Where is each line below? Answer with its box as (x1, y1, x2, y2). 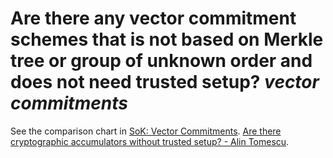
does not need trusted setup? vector (10, 71, 320, 94)
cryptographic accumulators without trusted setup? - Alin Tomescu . (10, 135, 290, 147)
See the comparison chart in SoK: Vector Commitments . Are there (10, 125, 282, 137)
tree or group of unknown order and (10, 50, 313, 72)
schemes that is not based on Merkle (10, 28, 324, 51)
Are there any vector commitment (10, 7, 297, 30)
